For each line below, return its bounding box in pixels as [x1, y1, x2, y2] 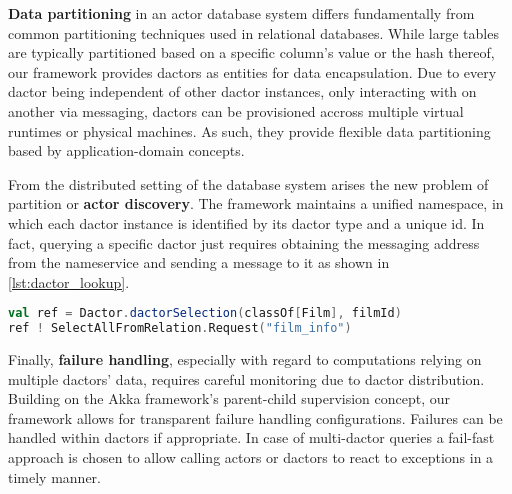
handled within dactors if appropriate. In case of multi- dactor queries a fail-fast [8, 427, 495, 448]
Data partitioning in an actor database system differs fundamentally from [8, 3, 475, 23]
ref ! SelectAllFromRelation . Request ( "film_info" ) [8, 321, 352, 336]
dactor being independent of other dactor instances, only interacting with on [8, 81, 477, 102]
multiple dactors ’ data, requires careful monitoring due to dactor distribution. [8, 368, 485, 389]
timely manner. [8, 466, 101, 487]
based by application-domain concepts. [8, 140, 245, 161]
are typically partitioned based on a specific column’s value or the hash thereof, [8, 42, 495, 63]
